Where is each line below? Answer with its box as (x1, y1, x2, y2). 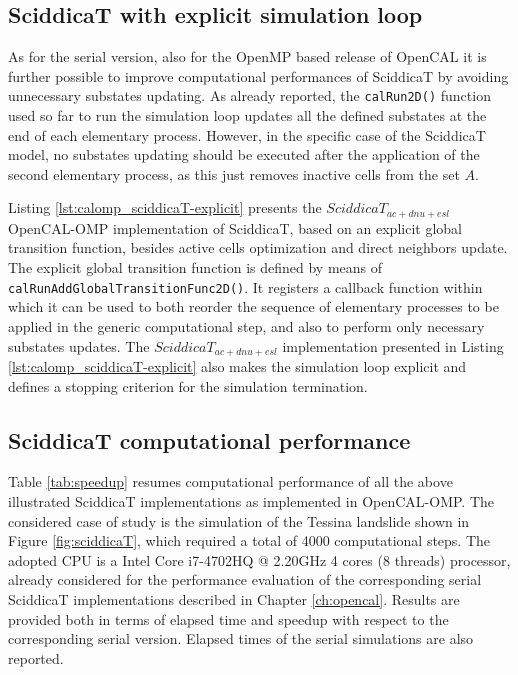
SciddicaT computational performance (8, 424, 411, 455)
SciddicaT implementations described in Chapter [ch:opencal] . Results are (8, 588, 460, 609)
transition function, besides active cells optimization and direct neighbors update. (8, 237, 508, 258)
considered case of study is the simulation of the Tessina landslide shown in (8, 510, 470, 531)
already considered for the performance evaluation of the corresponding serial (8, 569, 482, 590)
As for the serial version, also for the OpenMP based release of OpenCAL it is (8, 46, 487, 67)
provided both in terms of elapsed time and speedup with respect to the (8, 608, 449, 629)
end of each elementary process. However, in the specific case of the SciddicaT (8, 124, 486, 145)
